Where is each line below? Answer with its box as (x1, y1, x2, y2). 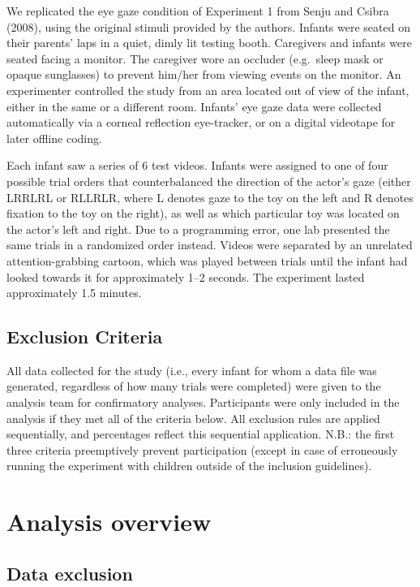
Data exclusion (6, 560, 133, 585)
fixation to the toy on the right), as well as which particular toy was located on (6, 205, 400, 222)
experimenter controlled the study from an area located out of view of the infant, (6, 81, 409, 98)
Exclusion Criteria (6, 324, 163, 349)
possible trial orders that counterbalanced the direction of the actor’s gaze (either (6, 172, 411, 189)
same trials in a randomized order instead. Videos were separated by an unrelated (6, 236, 413, 253)
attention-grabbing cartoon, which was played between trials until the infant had (6, 252, 408, 269)
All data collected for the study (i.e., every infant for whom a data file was (6, 361, 377, 378)
